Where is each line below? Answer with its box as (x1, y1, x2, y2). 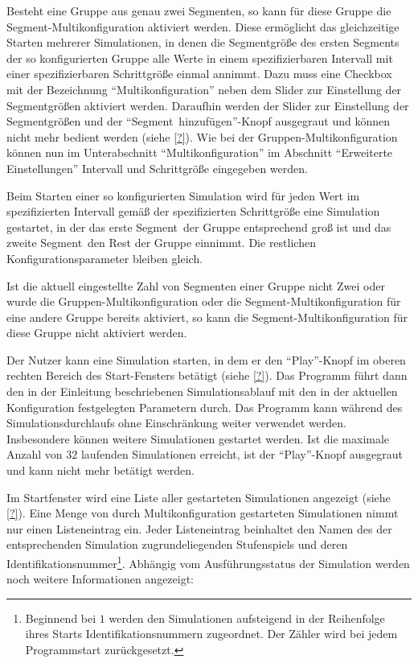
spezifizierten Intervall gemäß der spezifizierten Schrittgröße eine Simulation (6, 203, 380, 220)
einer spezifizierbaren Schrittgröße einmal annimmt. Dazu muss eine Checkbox (6, 65, 392, 82)
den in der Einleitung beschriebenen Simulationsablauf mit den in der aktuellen (6, 383, 398, 400)
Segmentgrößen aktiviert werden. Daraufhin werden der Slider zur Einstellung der (6, 97, 409, 113)
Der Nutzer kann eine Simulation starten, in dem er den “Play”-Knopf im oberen (6, 351, 406, 368)
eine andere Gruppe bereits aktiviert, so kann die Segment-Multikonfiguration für (6, 308, 408, 325)
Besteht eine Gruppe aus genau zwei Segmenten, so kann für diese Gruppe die (6, 2, 391, 19)
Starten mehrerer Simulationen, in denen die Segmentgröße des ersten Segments (6, 34, 400, 51)
